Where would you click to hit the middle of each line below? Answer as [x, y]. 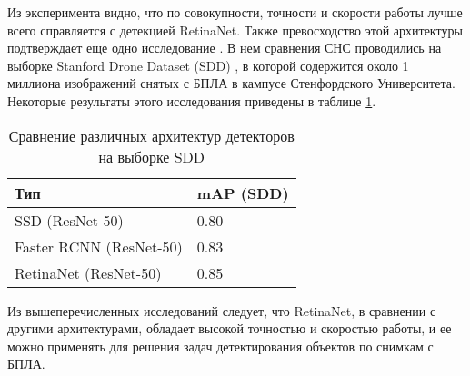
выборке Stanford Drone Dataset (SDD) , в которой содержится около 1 [208, 65]
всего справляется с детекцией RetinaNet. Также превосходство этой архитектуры [235, 30]
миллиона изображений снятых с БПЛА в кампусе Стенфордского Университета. [231, 83]
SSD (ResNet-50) [69, 220]
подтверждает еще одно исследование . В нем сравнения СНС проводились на [225, 48]
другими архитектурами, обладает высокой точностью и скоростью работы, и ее [230, 328]
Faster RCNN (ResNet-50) [99, 246]
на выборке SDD [152, 156]
